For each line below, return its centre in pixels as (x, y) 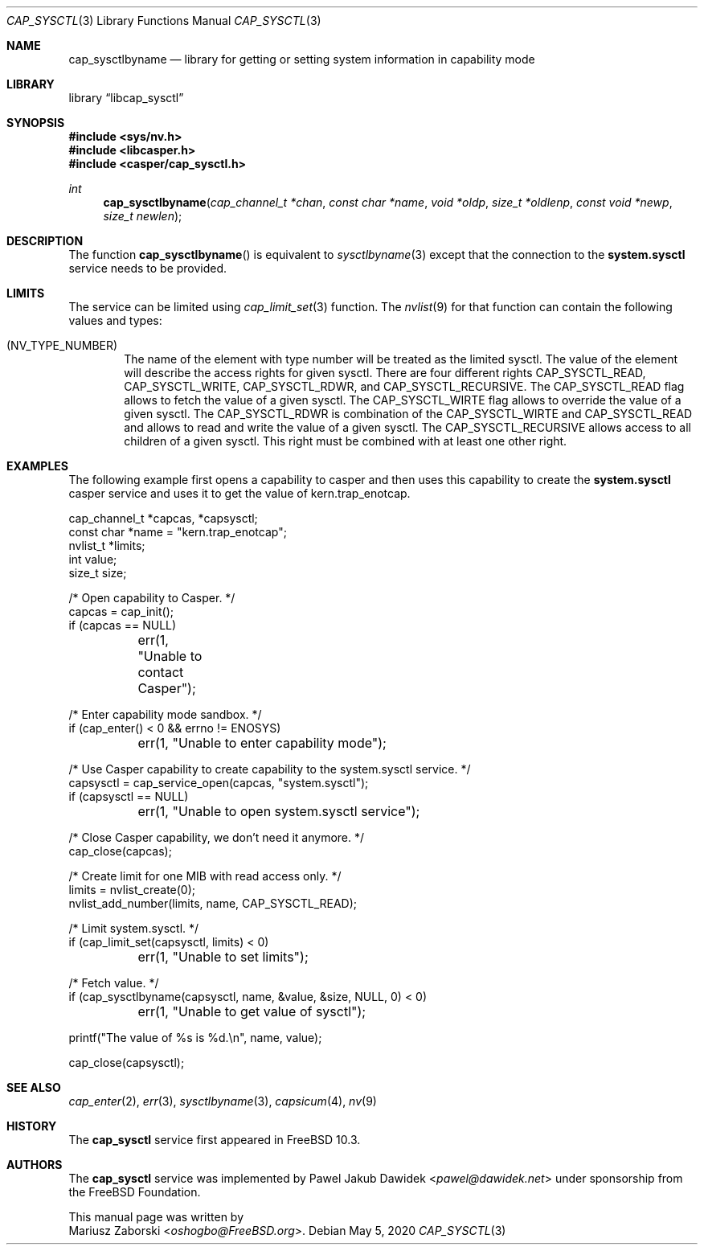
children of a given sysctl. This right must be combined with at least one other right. (346, 441)
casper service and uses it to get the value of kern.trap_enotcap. (239, 493)
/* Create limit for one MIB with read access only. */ (205, 876)
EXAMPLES (37, 466)
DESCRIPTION (45, 241)
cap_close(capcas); (120, 851)
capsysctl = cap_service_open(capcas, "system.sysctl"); (219, 783)
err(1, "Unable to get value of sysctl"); (252, 1011)
